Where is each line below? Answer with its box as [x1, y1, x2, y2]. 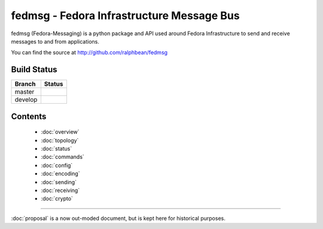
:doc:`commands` [41, 153, 85, 160]
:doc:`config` [41, 162, 73, 169]
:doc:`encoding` [41, 170, 80, 177]
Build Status [11, 64, 57, 75]
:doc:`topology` [41, 137, 79, 144]
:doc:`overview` [41, 128, 80, 135]
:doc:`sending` [41, 178, 77, 185]
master [14, 88, 35, 96]
